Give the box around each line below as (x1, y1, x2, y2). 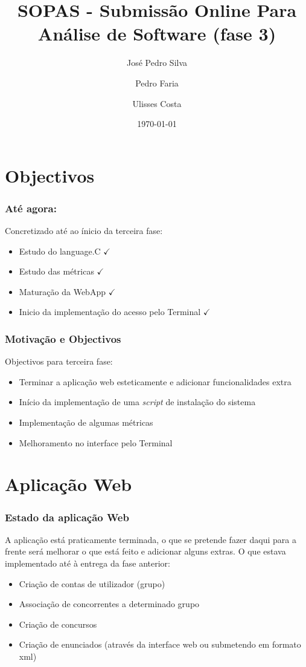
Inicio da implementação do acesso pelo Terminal (19, 305, 201, 318)
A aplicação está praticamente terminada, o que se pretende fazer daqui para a (5, 533, 296, 545)
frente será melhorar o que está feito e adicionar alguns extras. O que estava (5, 545, 286, 558)
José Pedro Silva (126, 56, 188, 69)
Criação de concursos (19, 617, 97, 630)
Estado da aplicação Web (5, 509, 129, 524)
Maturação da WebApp (19, 285, 106, 298)
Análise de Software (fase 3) (37, 21, 276, 46)
